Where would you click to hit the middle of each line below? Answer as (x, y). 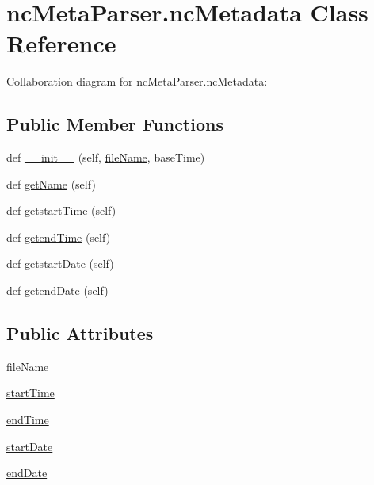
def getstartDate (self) (60, 264)
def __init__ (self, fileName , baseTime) (106, 157)
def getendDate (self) (57, 290)
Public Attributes (80, 333)
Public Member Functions (115, 124)
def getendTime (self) (59, 237)
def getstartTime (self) (61, 210)
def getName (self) (51, 183)
